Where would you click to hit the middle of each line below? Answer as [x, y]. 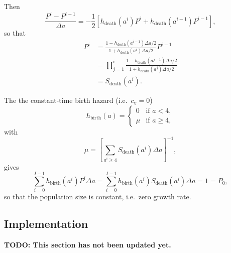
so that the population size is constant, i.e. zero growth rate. [98, 197]
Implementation [46, 224]
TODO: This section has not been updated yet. [88, 245]
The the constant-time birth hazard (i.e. [66, 100]
